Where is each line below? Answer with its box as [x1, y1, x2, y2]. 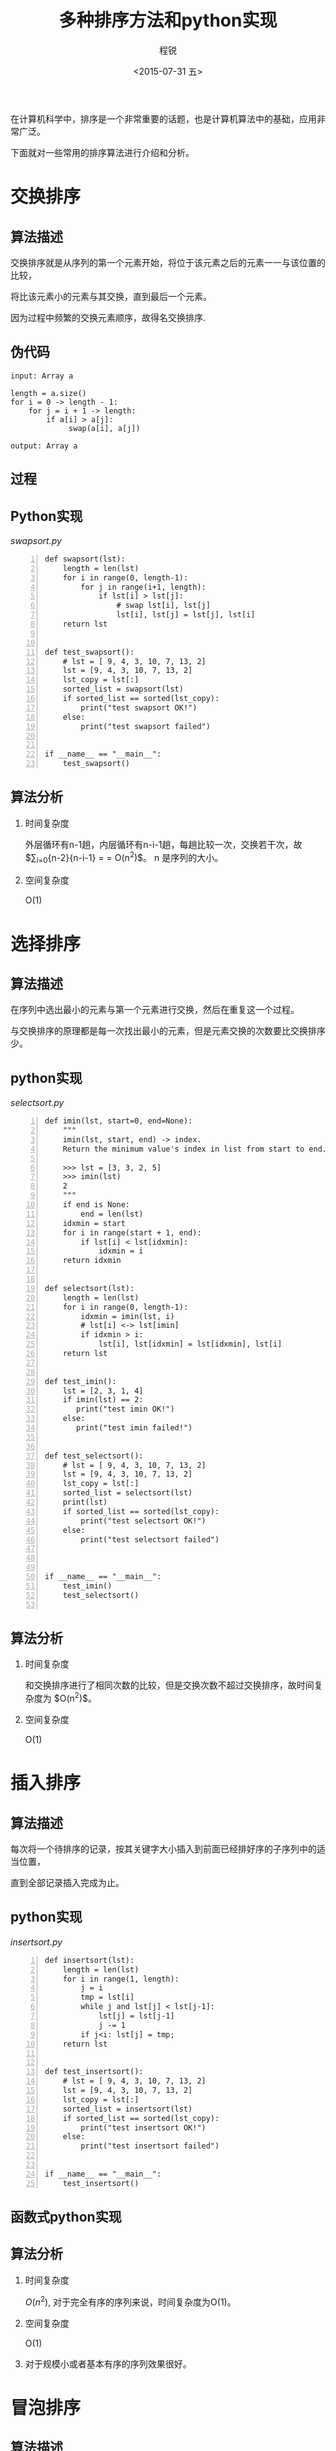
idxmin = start [62, 1218, 126, 1228]
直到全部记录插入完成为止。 [10, 1877, 125, 1888]
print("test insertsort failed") [80, 2141, 220, 2151]
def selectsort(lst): [44, 1283, 135, 1293]
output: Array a [10, 441, 78, 451]
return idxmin [62, 1256, 122, 1266]
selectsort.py [10, 1097, 65, 1109]
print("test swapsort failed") [80, 721, 211, 731]
